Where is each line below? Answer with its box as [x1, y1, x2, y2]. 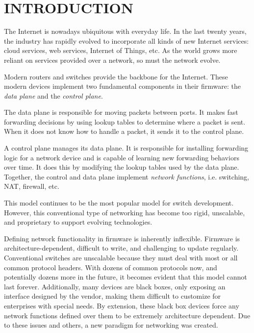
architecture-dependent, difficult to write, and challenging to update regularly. [4, 243, 239, 253]
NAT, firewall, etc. [4, 181, 59, 191]
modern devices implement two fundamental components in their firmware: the [4, 81, 241, 91]
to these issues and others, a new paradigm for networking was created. [4, 320, 218, 330]
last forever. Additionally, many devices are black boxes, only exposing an [4, 281, 226, 291]
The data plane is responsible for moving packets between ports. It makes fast [4, 107, 238, 117]
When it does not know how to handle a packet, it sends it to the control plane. [4, 126, 244, 136]
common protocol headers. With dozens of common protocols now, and [4, 262, 217, 272]
